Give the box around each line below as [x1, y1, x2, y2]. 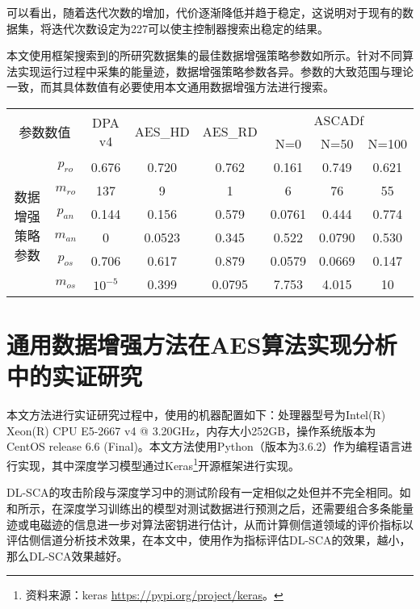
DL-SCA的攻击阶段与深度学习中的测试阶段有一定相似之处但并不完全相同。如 [6, 484, 411, 501]
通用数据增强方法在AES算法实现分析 [6, 328, 397, 361]
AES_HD [134, 122, 190, 141]
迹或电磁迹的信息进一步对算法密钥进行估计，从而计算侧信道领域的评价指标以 [6, 515, 414, 532]
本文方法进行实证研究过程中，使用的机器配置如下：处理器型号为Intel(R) [6, 406, 386, 423]
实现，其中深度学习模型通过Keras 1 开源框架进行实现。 [17, 455, 300, 473]
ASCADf [313, 110, 364, 129]
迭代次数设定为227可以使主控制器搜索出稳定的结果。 [51, 19, 329, 36]
